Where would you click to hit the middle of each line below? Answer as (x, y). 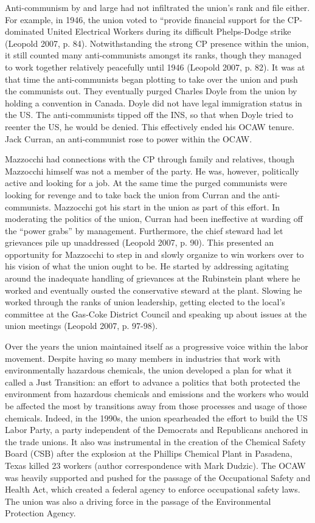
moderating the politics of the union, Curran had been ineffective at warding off (154, 219)
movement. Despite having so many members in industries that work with (143, 358)
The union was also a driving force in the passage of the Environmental (138, 501)
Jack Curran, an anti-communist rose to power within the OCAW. (129, 138)
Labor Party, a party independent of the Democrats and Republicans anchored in (157, 430)
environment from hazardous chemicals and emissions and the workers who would (157, 394)
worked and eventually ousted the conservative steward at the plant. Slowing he (154, 290)
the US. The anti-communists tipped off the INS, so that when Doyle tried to (149, 115)
